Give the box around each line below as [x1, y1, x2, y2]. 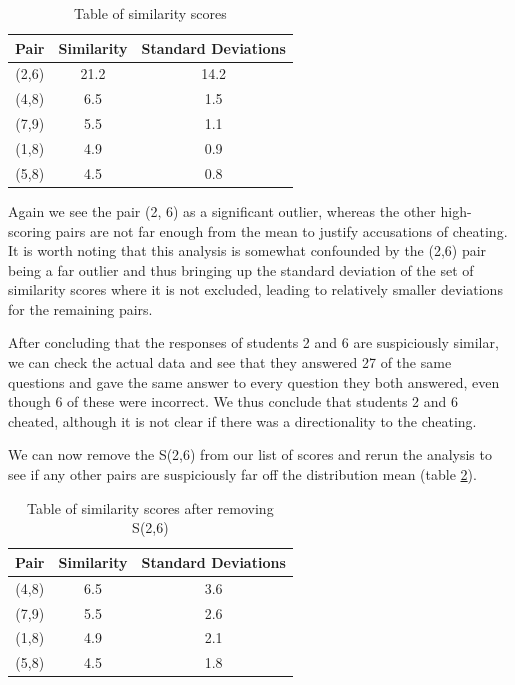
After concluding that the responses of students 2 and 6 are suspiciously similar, [8, 332, 499, 353]
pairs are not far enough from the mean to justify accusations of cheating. [55, 220, 508, 241]
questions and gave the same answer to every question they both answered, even [8, 371, 500, 392]
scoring [8, 220, 51, 241]
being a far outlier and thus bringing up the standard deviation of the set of [8, 259, 474, 280]
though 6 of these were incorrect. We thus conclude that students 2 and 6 [8, 391, 458, 412]
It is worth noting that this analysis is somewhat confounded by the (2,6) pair [8, 240, 487, 261]
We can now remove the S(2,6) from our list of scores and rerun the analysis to [8, 444, 492, 465]
